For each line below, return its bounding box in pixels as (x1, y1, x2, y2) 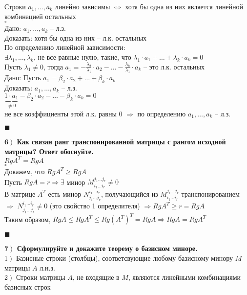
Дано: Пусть (4, 72, 41, 83)
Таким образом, (4, 214, 51, 224)
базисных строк (4, 281, 51, 292)
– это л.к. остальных (144, 61, 205, 71)
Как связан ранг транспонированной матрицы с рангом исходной (17, 136, 226, 147)
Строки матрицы (16, 272, 65, 282)
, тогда (43, 61, 63, 71)
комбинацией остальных (4, 11, 76, 21)
